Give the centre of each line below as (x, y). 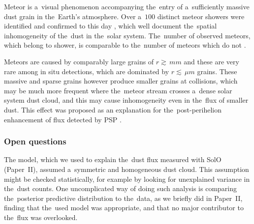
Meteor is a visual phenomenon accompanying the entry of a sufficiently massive (127, 6)
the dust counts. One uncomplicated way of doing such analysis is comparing (121, 188)
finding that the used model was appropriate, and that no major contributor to (124, 208)
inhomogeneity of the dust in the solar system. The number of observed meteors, (127, 35)
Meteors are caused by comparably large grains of (79, 61)
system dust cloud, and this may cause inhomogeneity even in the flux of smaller (126, 100)
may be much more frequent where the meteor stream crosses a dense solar (118, 90)
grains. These (217, 71)
